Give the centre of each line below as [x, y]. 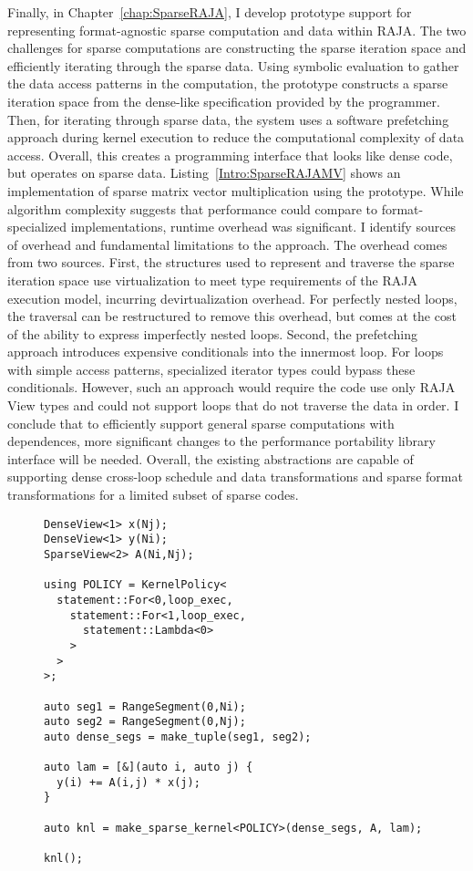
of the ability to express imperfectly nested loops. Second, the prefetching [212, 333]
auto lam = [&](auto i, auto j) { [149, 767]
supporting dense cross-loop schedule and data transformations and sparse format [235, 477]
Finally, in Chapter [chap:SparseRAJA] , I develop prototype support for [210, 12]
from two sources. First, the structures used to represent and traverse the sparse [231, 262]
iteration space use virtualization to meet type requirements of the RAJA [212, 280]
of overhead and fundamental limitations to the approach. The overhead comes [227, 244]
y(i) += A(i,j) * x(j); [129, 782]
